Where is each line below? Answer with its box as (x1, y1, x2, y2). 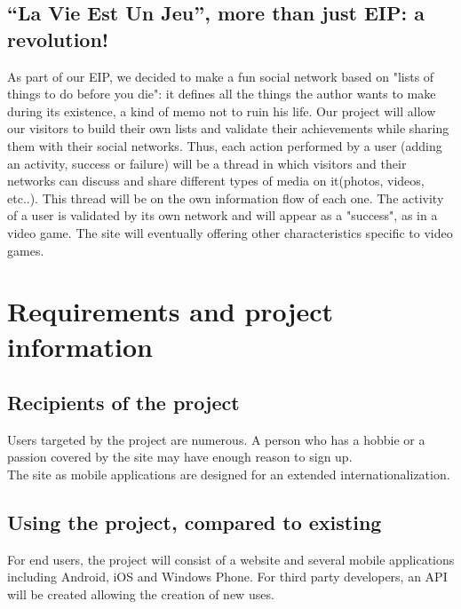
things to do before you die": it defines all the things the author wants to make (7, 84, 436, 103)
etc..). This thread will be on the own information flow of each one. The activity (7, 188, 444, 207)
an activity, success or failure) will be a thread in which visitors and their (7, 154, 407, 172)
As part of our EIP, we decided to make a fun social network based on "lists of (7, 67, 434, 85)
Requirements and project (7, 293, 334, 329)
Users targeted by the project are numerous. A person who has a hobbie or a (7, 430, 425, 448)
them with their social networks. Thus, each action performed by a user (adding (7, 136, 442, 154)
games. (7, 241, 44, 259)
